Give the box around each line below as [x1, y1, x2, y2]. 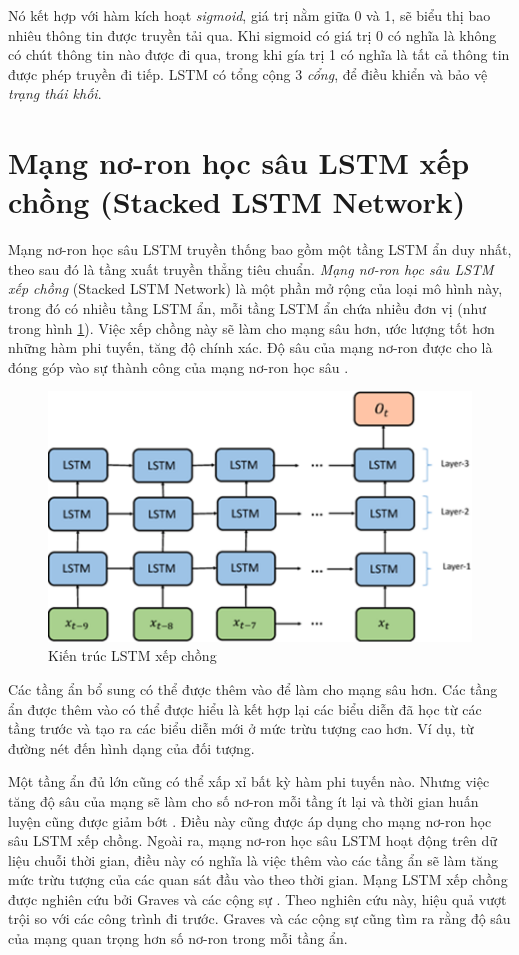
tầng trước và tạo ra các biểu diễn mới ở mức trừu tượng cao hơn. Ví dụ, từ [8, 718, 474, 739]
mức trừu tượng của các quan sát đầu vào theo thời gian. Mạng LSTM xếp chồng [8, 869, 508, 890]
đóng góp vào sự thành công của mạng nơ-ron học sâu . [8, 356, 349, 377]
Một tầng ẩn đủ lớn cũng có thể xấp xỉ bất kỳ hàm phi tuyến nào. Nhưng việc [8, 771, 490, 792]
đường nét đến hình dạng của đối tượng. [8, 737, 255, 758]
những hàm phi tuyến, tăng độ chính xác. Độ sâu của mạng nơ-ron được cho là [8, 337, 493, 358]
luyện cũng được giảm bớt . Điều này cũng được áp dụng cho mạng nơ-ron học [8, 810, 492, 831]
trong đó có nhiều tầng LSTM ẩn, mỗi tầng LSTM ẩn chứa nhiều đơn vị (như [8, 298, 487, 319]
